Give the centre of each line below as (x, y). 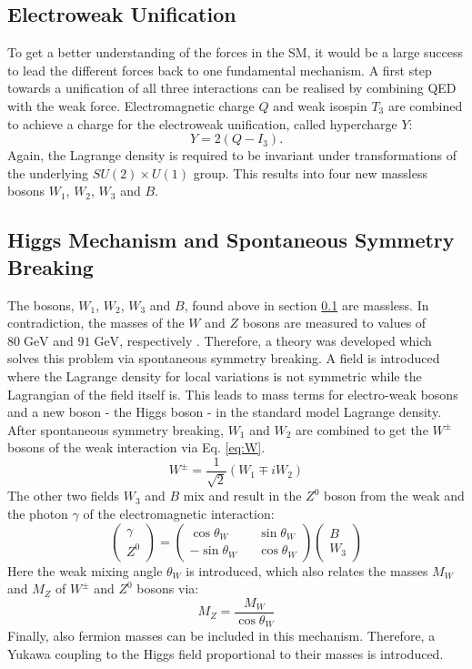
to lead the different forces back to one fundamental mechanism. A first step (220, 70)
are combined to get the (362, 429)
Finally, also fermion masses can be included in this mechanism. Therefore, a (221, 636)
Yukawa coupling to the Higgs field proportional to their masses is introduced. (226, 653)
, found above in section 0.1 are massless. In (306, 304)
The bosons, (41, 304)
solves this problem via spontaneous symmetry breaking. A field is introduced (224, 358)
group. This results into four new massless (310, 172)
